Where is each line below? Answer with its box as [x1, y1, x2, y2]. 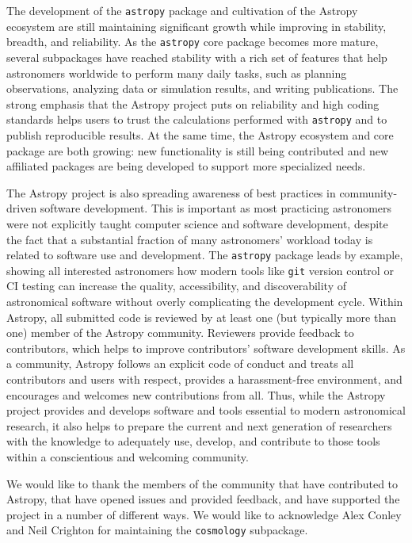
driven [6, 200, 37, 216]
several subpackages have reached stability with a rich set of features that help [6, 48, 387, 65]
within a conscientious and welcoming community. [6, 448, 249, 465]
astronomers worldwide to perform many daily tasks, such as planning [6, 64, 347, 81]
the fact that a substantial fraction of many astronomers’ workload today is [6, 231, 373, 247]
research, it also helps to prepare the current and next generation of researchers [6, 417, 392, 434]
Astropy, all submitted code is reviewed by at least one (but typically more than [6, 308, 396, 325]
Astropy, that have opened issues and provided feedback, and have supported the [6, 491, 400, 507]
